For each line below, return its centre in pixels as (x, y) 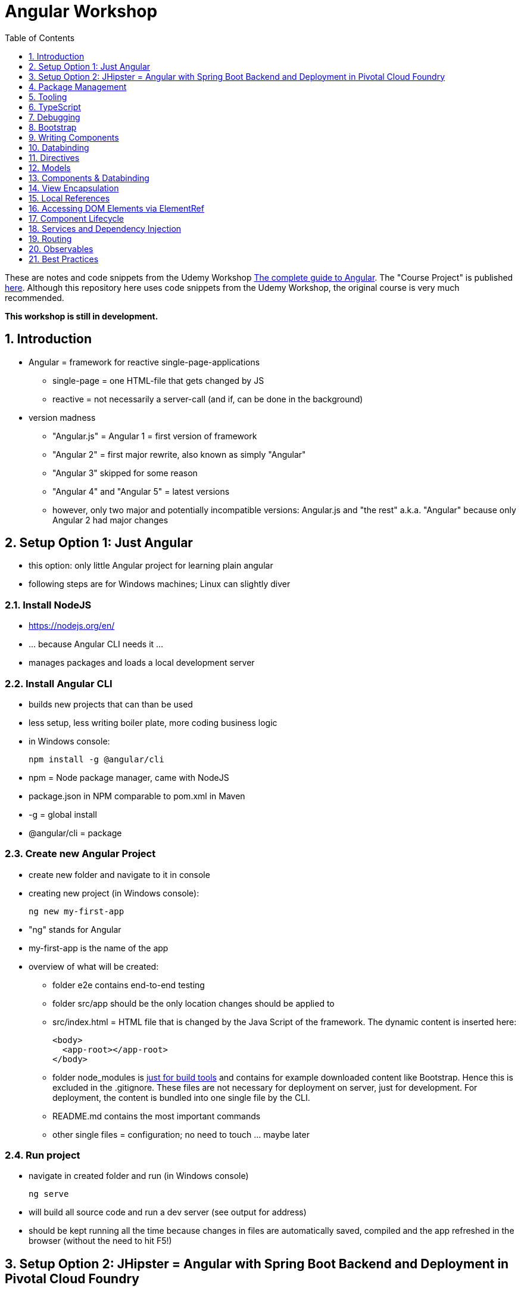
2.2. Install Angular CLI (59, 683)
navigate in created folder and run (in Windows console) (139, 1176)
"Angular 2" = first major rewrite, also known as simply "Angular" (179, 454)
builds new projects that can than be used (111, 704)
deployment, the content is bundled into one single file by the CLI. (181, 1097)
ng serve (49, 1194)
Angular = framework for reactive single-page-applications (144, 362)
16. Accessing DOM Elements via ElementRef (116, 208)
